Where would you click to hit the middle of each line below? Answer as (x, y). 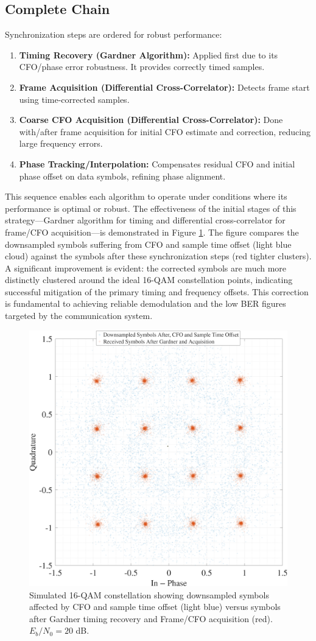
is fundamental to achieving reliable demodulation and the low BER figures (146, 303)
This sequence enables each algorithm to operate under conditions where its (146, 196)
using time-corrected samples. (74, 99)
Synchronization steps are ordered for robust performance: (114, 34)
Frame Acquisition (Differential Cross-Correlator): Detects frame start (164, 87)
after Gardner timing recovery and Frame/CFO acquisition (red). (151, 618)
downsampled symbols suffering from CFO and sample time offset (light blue (148, 244)
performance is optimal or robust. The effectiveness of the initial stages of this (151, 208)
